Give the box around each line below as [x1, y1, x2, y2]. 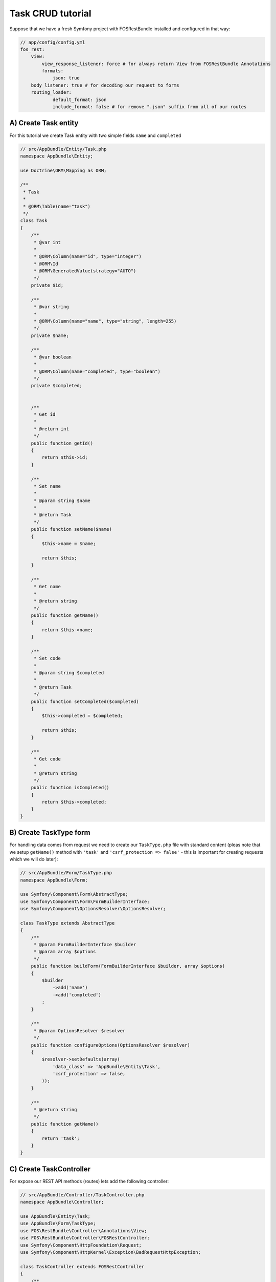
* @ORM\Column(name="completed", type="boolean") [33, 368, 160, 374]
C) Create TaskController [9, 1165, 91, 1173]
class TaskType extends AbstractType [20, 920, 115, 926]
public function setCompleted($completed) [31, 698, 139, 705]
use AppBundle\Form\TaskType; [20, 1220, 96, 1227]
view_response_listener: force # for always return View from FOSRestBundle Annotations [41, 61, 271, 67]
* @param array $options [33, 949, 96, 955]
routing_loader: [31, 90, 72, 95]
